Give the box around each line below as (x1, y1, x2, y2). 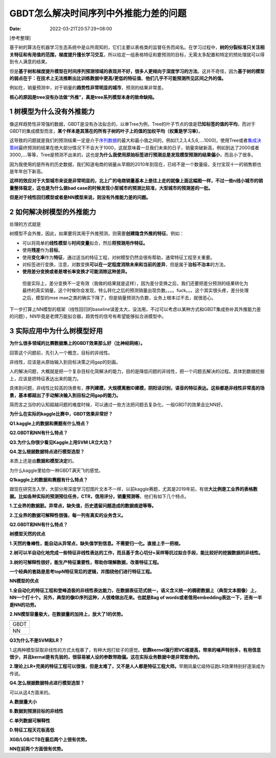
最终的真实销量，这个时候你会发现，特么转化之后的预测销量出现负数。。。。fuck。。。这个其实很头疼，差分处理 (22, 287, 249, 294)
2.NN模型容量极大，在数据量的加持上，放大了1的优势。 (9, 611, 126, 617)
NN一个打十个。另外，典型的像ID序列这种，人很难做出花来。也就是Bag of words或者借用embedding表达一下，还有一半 (9, 594, 263, 601)
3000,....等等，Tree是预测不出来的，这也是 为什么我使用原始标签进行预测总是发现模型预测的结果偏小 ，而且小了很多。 (9, 151, 256, 158)
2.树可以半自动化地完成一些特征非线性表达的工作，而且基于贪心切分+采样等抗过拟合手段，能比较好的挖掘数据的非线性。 (9, 550, 263, 556)
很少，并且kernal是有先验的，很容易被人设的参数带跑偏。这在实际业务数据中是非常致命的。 (9, 654, 202, 660)
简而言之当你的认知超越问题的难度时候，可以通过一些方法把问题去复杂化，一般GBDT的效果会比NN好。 (9, 401, 226, 407)
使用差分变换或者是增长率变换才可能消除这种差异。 (22, 269, 130, 275)
